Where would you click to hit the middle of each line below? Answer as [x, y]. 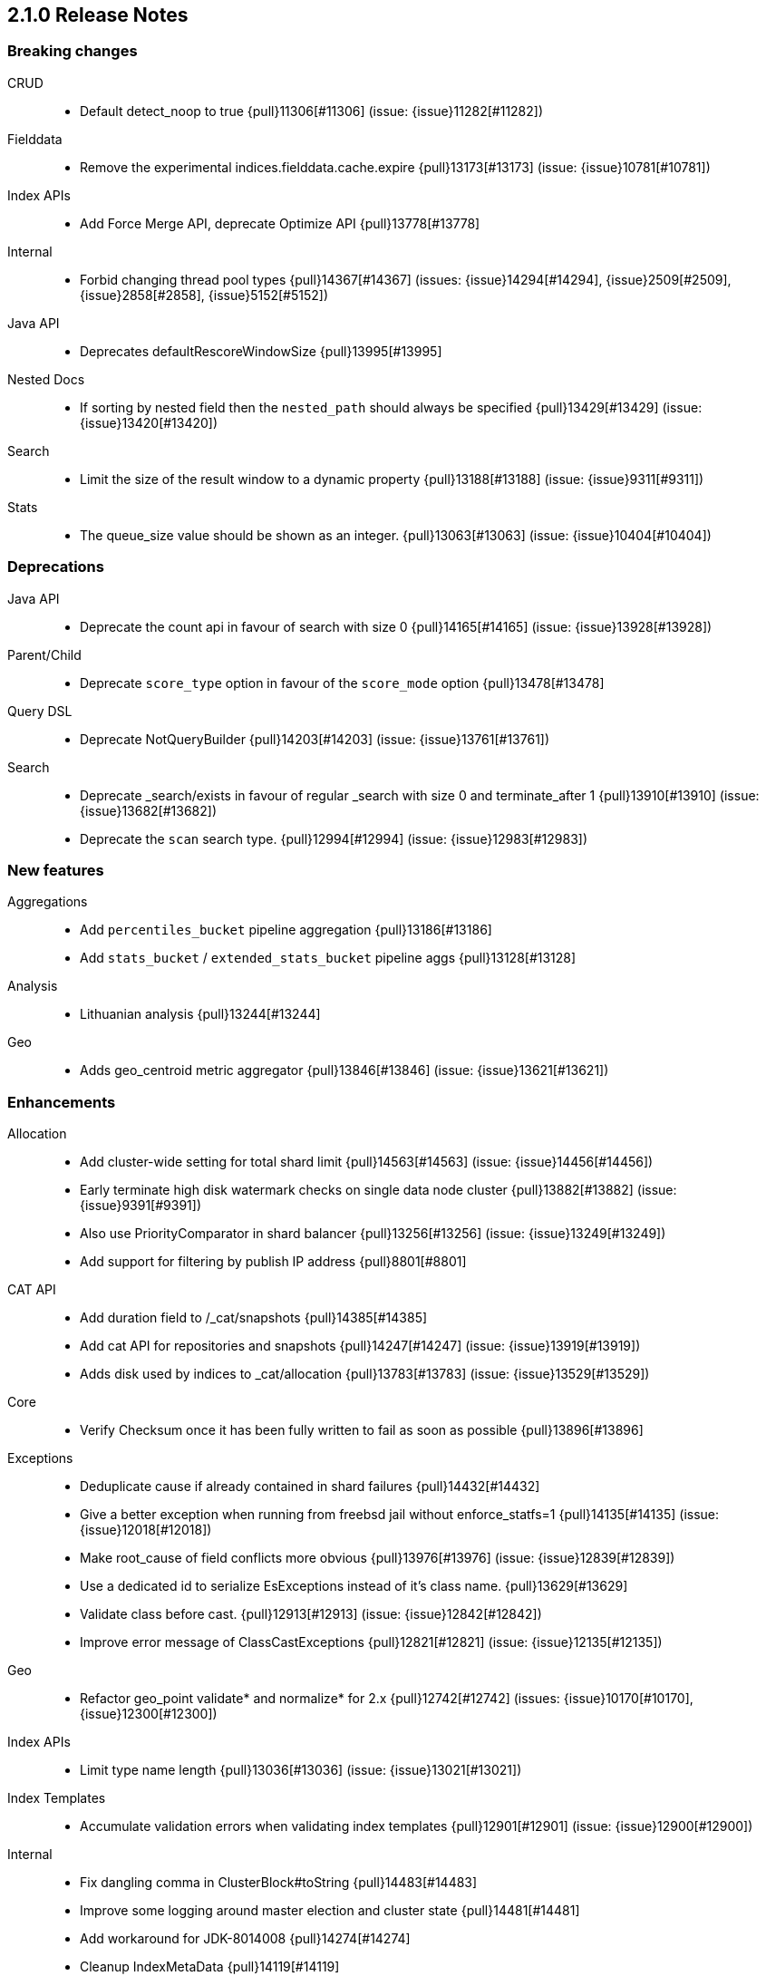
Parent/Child [44, 654]
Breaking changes [73, 51]
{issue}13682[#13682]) [149, 810]
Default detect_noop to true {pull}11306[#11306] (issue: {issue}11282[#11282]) [312, 111]
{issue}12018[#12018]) [146, 1530]
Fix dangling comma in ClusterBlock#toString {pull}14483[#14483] [279, 1883]
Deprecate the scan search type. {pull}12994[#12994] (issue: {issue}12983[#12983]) [334, 838]
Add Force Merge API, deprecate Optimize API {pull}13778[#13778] [280, 223]
